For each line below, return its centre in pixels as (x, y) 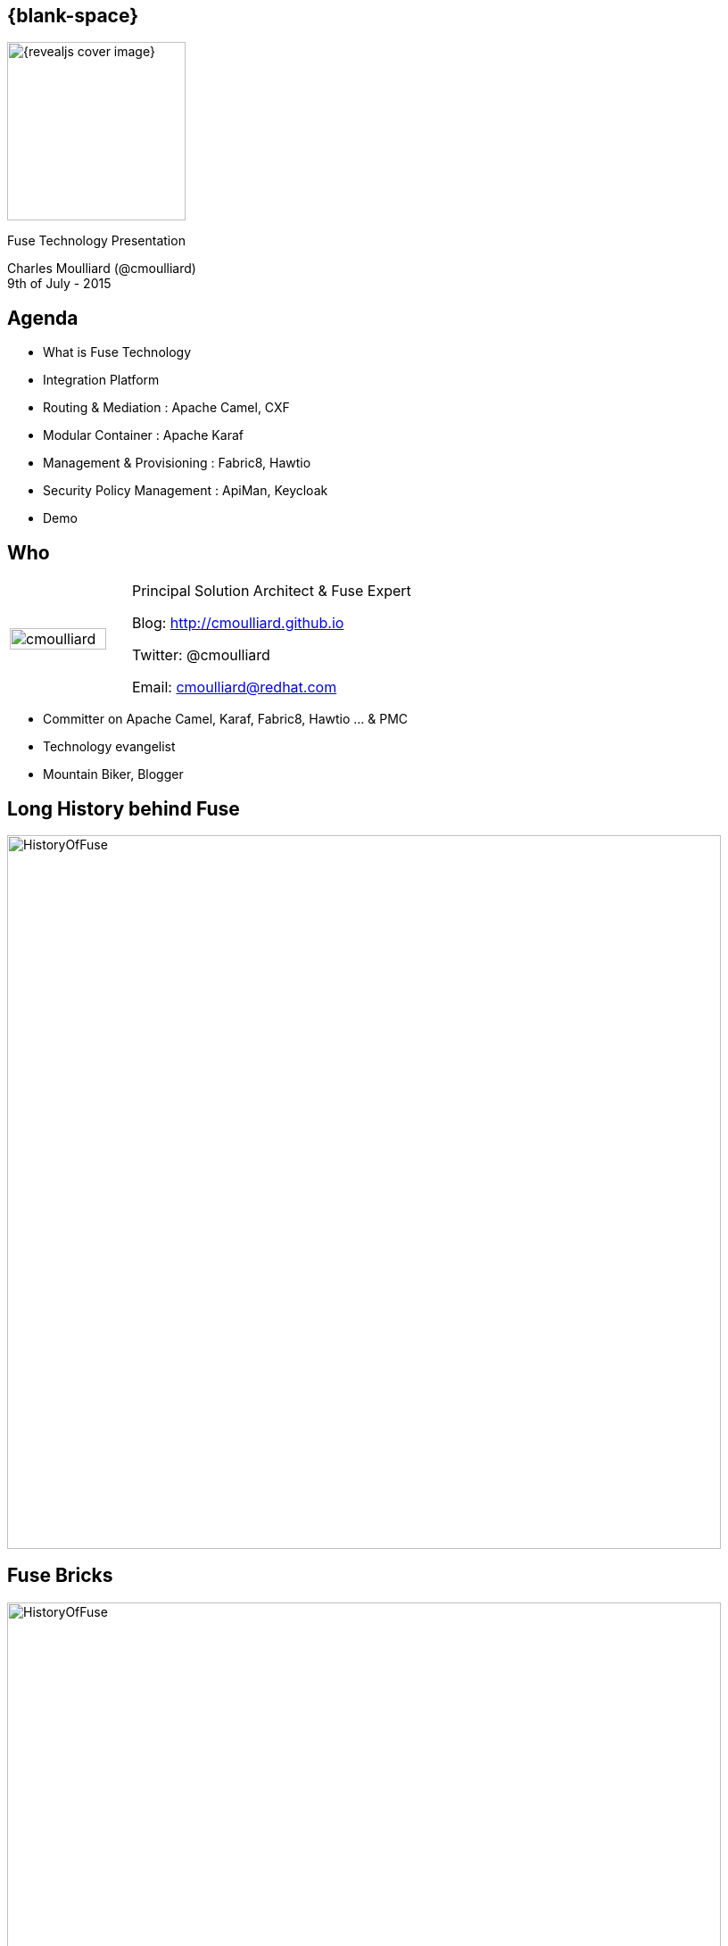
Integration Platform (101, 380)
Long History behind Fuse (124, 808)
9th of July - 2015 (59, 284)
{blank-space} (73, 16)
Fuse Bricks (60, 1576)
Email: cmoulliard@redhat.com (234, 687)
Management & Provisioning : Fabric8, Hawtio (177, 463)
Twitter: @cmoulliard (201, 655)
